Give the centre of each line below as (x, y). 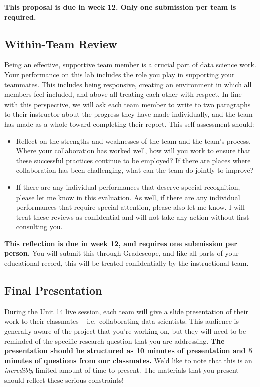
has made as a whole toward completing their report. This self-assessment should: (129, 123)
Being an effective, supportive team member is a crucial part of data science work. (130, 65)
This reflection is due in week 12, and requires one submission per (121, 243)
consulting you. (39, 226)
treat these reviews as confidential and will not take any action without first (133, 216)
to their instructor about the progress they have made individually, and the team (128, 114)
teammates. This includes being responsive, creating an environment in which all (128, 84)
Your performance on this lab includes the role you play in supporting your (119, 74)
